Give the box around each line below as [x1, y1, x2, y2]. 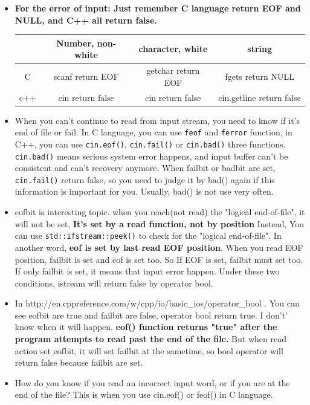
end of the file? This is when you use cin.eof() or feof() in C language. [15, 388, 273, 401]
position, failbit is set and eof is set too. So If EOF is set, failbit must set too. [15, 253, 303, 265]
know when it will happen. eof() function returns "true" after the [15, 320, 277, 333]
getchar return [146, 64, 200, 77]
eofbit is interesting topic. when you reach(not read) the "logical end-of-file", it [15, 206, 305, 218]
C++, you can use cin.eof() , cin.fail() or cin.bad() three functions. [15, 137, 286, 150]
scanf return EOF [53, 70, 119, 82]
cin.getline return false [218, 91, 301, 103]
